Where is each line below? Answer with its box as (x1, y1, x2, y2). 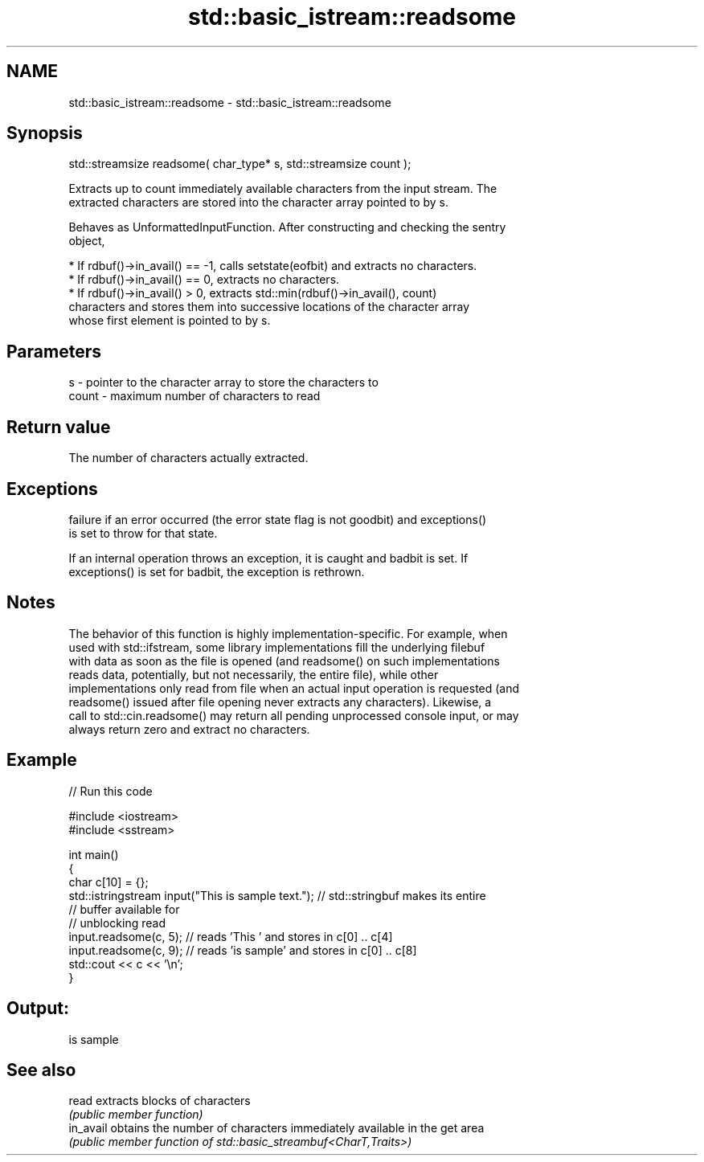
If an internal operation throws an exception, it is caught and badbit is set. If (68, 550, 469, 565)
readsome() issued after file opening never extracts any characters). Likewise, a (68, 694, 492, 709)
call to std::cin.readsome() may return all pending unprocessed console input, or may (68, 708, 519, 722)
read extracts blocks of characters (68, 1094, 251, 1108)
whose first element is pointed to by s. (68, 313, 271, 328)
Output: (6, 998, 69, 1019)
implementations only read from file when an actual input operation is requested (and (68, 681, 520, 695)
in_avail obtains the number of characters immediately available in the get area (68, 1121, 485, 1135)
